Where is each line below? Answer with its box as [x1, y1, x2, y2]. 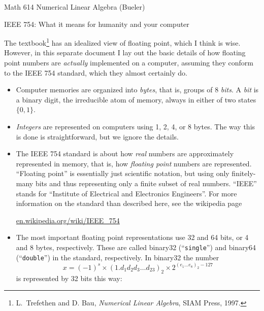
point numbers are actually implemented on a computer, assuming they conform [4, 57, 253, 68]
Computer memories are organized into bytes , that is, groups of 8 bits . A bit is [16, 84, 259, 95]
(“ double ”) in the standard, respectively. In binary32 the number [16, 252, 219, 262]
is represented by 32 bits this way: [16, 272, 122, 283]
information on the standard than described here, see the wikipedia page [16, 198, 242, 209]
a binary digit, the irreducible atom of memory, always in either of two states [16, 94, 256, 105]
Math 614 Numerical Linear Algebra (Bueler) [4, 2, 145, 12]
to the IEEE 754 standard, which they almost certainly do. [4, 67, 187, 78]
